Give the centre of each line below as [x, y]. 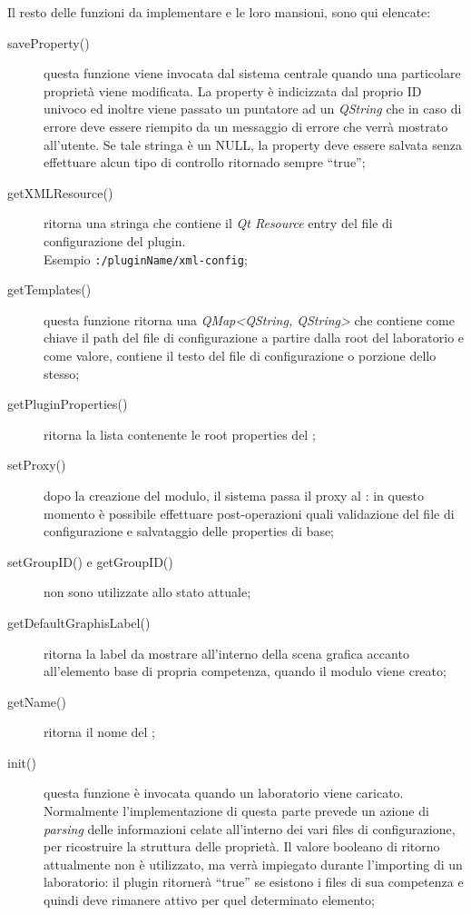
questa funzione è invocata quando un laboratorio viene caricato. [224, 793]
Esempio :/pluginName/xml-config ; [146, 259]
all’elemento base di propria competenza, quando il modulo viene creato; [245, 671]
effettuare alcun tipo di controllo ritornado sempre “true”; [205, 162]
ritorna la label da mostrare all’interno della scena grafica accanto [226, 653]
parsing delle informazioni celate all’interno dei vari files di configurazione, [250, 828]
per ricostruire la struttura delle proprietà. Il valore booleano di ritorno [242, 846]
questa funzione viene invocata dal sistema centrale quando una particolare [252, 73]
